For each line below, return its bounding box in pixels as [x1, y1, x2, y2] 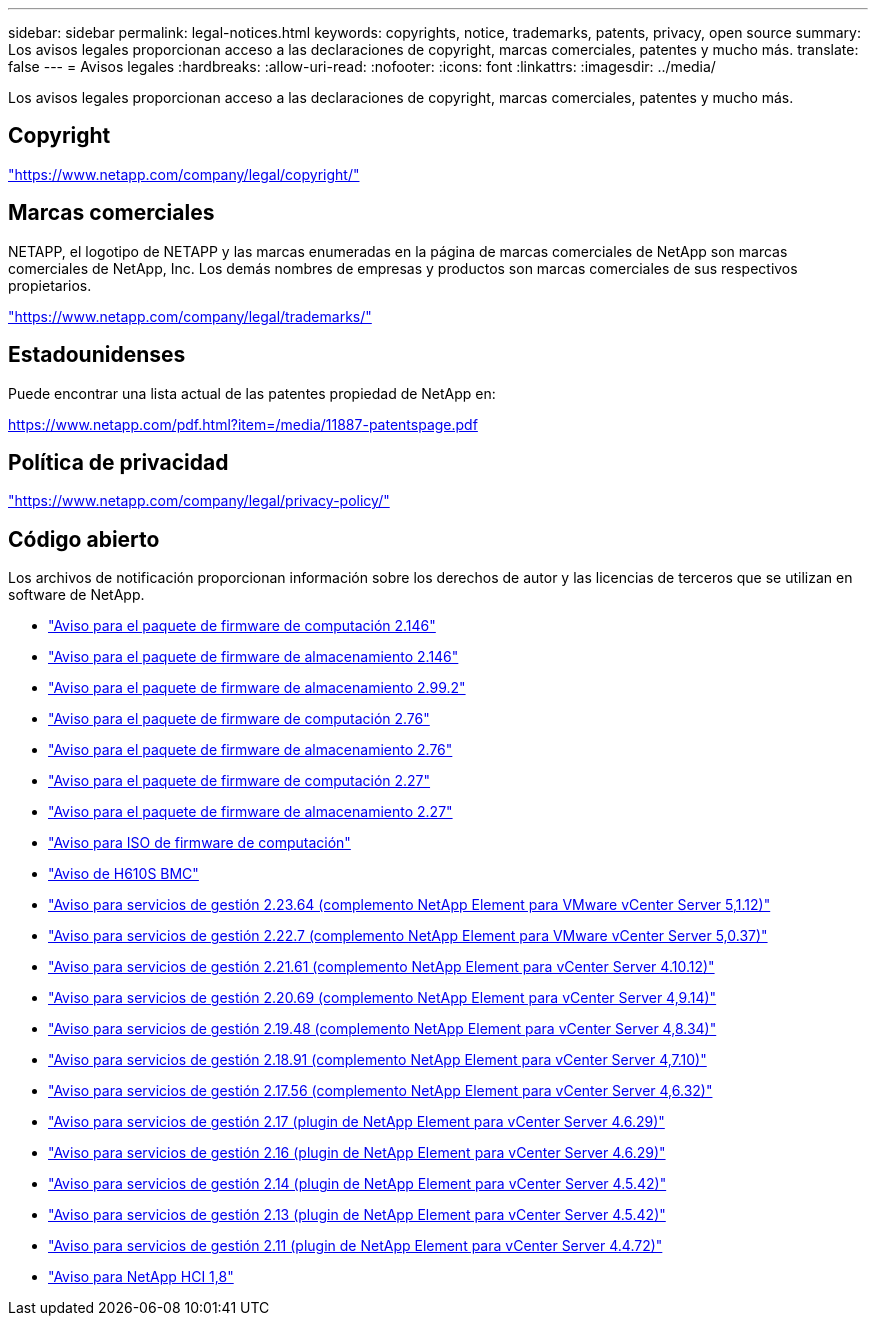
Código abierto [8, 526, 160, 552]
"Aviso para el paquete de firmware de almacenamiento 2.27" [48, 803, 453, 821]
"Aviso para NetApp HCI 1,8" [48, 1268, 234, 1286]
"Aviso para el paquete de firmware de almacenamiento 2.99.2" [48, 679, 466, 697]
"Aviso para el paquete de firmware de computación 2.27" [48, 772, 431, 790]
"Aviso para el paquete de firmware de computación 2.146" [48, 617, 436, 635]
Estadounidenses [8, 342, 186, 368]
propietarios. [8, 276, 92, 294]
